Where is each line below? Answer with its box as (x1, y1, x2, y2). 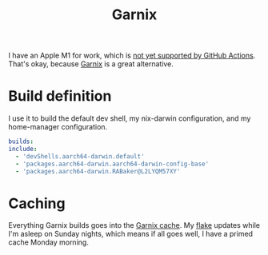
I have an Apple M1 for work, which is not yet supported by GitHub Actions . (8, 50, 256, 61)
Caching (8, 194, 66, 213)
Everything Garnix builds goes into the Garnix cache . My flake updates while (8, 221, 261, 230)
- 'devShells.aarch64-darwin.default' (15, 152, 146, 161)
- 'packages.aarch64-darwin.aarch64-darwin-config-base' (15, 160, 210, 168)
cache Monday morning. (8, 237, 90, 247)
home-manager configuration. (8, 122, 108, 132)
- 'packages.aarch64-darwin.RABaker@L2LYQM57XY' (15, 167, 181, 175)
